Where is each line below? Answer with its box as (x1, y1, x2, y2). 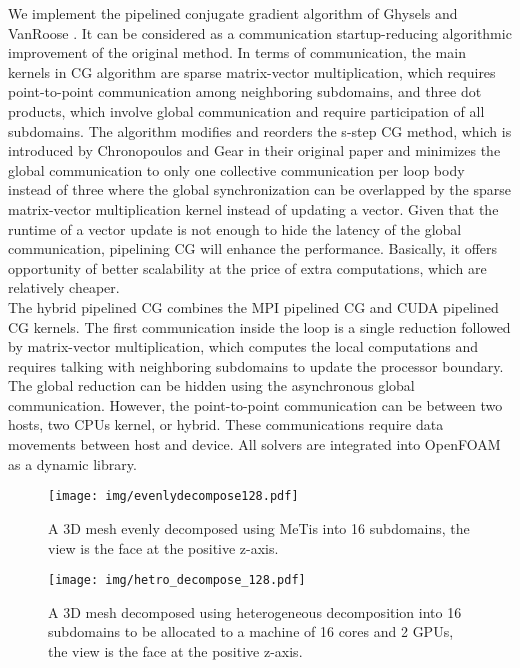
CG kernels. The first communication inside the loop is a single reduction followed (8, 316, 511, 337)
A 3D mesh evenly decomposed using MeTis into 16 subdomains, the (48, 517, 470, 538)
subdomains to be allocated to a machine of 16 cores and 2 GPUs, (48, 621, 454, 642)
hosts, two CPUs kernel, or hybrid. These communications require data (8, 414, 444, 435)
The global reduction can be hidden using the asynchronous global (8, 375, 415, 396)
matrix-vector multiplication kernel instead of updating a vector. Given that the (8, 198, 499, 219)
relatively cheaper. (8, 277, 120, 298)
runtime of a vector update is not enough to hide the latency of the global (8, 218, 462, 239)
